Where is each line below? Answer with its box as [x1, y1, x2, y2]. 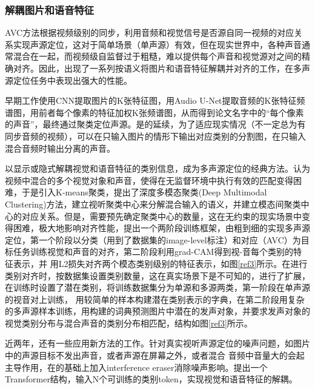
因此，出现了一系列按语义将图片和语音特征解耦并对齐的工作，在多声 [38, 62, 310, 74]
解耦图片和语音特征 [5, 2, 94, 17]
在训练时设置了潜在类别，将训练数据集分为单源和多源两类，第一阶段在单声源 [5, 281, 310, 294]
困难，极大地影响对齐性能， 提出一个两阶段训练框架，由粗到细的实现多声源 [13, 222, 310, 234]
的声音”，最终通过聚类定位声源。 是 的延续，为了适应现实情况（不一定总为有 [5, 118, 306, 130]
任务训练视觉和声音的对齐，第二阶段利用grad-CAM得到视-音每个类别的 [13, 245, 294, 258]
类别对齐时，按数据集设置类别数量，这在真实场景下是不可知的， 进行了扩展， [5, 269, 310, 282]
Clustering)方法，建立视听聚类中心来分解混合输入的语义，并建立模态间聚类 [5, 197, 301, 210]
